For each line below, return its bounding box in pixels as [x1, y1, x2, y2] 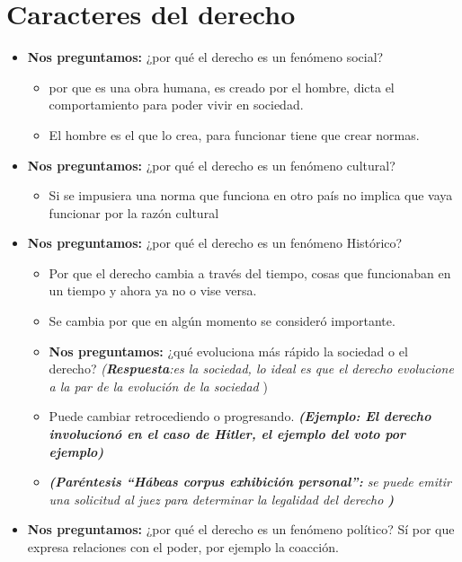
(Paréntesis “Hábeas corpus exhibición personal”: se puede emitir [49, 472, 451, 491]
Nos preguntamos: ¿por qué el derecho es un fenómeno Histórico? [27, 233, 403, 252]
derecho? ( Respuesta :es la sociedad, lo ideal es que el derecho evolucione [49, 359, 454, 378]
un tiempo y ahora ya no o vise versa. [49, 281, 257, 300]
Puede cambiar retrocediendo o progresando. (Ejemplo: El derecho [49, 407, 431, 426]
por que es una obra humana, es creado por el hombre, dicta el [49, 77, 395, 96]
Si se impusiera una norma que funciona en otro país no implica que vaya [49, 186, 453, 205]
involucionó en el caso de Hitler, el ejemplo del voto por [49, 425, 406, 443]
